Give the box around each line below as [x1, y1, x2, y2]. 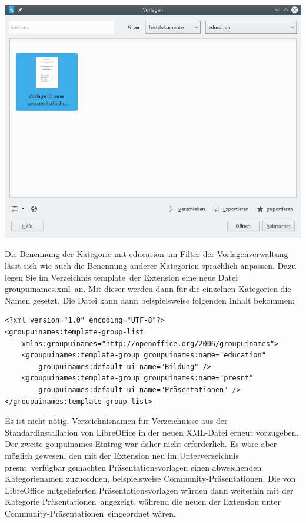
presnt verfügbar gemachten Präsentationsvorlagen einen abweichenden [5, 460, 262, 473]
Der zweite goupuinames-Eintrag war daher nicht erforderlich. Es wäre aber [5, 438, 277, 450]
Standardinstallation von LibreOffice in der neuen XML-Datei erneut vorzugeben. [5, 426, 299, 438]
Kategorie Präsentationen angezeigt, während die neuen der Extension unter [5, 495, 281, 508]
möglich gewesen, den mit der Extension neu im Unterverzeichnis [5, 449, 239, 461]
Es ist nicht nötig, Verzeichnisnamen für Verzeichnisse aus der [5, 415, 228, 427]
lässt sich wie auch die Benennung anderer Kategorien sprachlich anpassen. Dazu [5, 259, 297, 272]
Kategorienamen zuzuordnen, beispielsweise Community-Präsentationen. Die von [5, 472, 296, 485]
